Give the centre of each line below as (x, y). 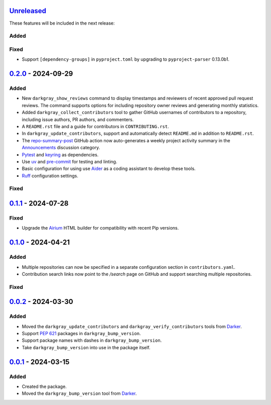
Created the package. (44, 386)
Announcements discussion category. (61, 148)
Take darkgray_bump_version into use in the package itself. (86, 347)
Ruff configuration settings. (50, 175)
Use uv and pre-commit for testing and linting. (70, 161)
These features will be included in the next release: (62, 23)
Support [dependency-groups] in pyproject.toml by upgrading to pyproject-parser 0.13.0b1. (126, 59)
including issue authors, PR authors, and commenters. (78, 119)
